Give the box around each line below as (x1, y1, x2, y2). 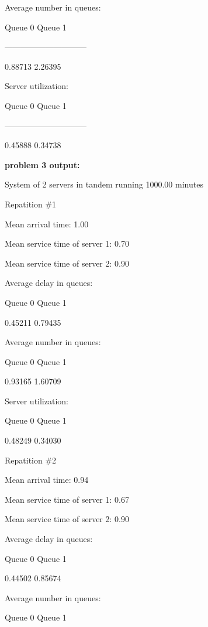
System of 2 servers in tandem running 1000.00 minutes (5, 178, 203, 190)
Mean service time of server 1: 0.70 (5, 237, 129, 250)
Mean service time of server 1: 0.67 (5, 493, 129, 505)
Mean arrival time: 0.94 (5, 473, 89, 486)
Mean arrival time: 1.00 (5, 217, 89, 230)
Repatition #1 (5, 197, 57, 210)
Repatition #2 (5, 454, 57, 466)
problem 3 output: (5, 158, 80, 171)
